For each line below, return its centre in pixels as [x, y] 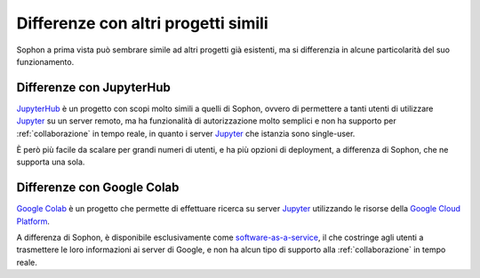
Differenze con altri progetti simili [142, 23]
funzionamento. [45, 61]
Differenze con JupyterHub [93, 87]
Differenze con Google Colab [98, 188]
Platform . [33, 221]
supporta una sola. [51, 162]
